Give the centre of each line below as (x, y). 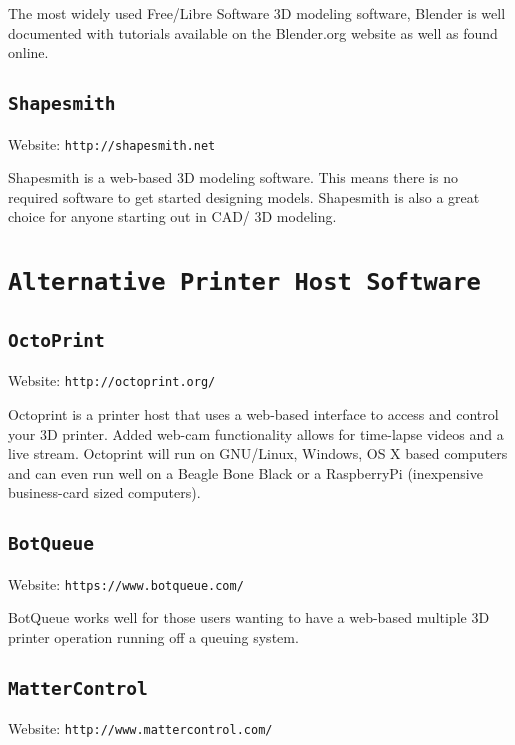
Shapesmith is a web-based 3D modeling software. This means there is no (233, 177)
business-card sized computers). (104, 492)
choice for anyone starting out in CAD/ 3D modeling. (172, 216)
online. (28, 52)
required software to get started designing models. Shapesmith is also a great (244, 196)
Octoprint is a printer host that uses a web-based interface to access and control (253, 413)
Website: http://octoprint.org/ (112, 380)
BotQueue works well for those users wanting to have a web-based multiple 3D (249, 617)
